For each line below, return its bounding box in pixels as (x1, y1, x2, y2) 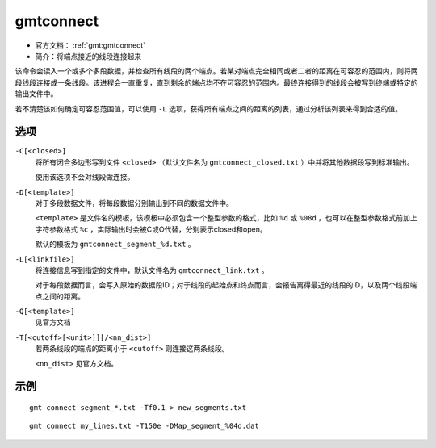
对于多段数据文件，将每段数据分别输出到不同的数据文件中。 (35, 198, 233, 207)
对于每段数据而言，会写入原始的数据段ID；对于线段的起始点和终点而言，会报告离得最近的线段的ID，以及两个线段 (35, 280, 410, 290)
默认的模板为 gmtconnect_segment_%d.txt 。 (35, 239, 195, 249)
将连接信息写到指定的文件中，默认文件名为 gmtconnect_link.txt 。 (35, 265, 270, 274)
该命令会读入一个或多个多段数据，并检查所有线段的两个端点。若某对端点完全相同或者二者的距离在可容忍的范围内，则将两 (15, 66, 418, 76)
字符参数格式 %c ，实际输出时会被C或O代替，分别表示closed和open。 (35, 224, 267, 234)
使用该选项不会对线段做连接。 (35, 172, 135, 182)
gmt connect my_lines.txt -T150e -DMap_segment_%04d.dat (29, 421, 260, 431)
